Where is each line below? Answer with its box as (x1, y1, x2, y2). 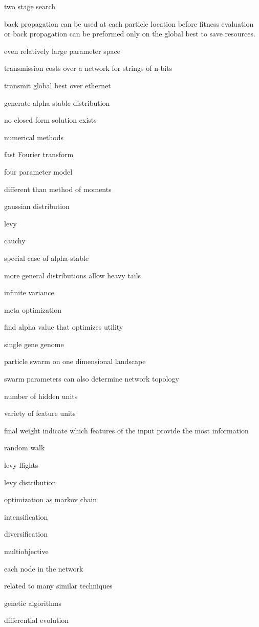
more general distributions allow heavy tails (4, 270, 141, 280)
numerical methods (4, 131, 64, 142)
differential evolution (4, 615, 69, 625)
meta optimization (4, 304, 61, 315)
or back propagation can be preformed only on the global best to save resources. (4, 28, 255, 39)
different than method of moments (4, 183, 112, 194)
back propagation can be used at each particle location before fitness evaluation (4, 18, 254, 29)
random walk (4, 442, 45, 453)
